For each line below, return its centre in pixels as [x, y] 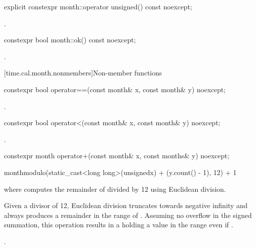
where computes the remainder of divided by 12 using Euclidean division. [115, 189]
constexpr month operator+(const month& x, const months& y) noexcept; [117, 156]
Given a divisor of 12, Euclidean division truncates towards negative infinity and [126, 205]
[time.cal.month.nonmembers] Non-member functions [83, 73]
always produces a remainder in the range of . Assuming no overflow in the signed [128, 215]
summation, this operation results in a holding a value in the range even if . [119, 225]
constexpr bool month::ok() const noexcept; [70, 40]
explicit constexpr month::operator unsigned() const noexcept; [98, 6]
